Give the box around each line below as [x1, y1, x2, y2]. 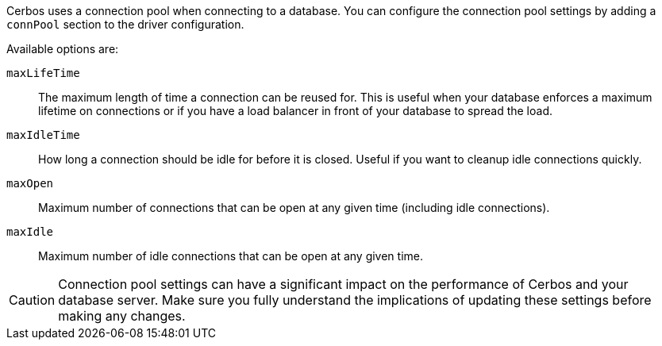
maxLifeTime [6, 67, 80, 79]
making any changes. [58, 308, 186, 324]
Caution [9, 292, 56, 308]
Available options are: [6, 42, 119, 56]
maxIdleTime [6, 129, 80, 141]
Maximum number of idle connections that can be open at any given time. [38, 249, 424, 263]
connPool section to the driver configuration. [6, 17, 244, 31]
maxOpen [6, 177, 54, 190]
